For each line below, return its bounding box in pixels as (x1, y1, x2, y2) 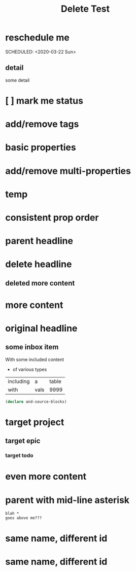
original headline (5, 323, 78, 335)
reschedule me (5, 32, 70, 43)
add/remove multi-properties (5, 165, 131, 177)
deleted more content (5, 279, 75, 288)
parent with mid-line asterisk (5, 494, 130, 506)
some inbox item (5, 343, 59, 351)
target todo (5, 452, 33, 459)
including (8, 377, 30, 385)
